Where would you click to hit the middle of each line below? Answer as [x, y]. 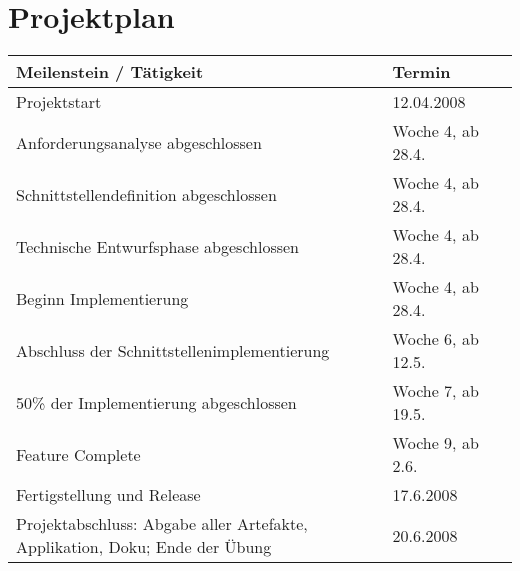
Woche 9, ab [435, 443]
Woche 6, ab [435, 339]
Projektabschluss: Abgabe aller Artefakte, [162, 524]
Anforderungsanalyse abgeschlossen [139, 142]
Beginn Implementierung [102, 298]
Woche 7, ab [435, 391]
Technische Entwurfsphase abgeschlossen [157, 246]
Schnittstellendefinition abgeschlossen [146, 194]
